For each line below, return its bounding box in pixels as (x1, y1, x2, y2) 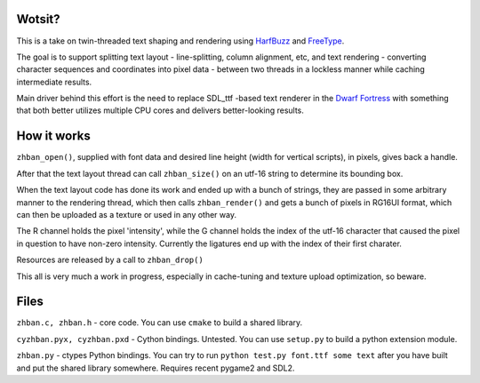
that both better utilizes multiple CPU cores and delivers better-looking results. (16, 105, 304, 116)
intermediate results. (16, 76, 92, 87)
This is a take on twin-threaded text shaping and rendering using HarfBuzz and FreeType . (16, 36, 345, 46)
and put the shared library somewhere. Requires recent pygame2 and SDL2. (16, 363, 295, 373)
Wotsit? (16, 12, 61, 27)
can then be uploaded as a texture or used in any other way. (16, 209, 237, 219)
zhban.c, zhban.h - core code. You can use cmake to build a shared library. (16, 317, 303, 328)
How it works (16, 129, 91, 144)
